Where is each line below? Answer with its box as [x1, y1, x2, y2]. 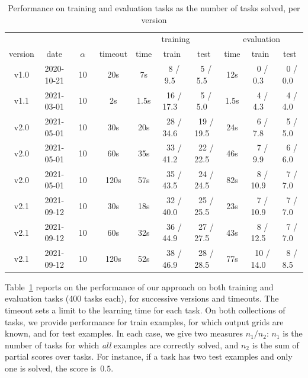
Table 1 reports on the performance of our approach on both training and [5, 280, 274, 293]
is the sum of [252, 338, 299, 351]
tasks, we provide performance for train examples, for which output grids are [5, 315, 284, 328]
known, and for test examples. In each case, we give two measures [5, 327, 243, 339]
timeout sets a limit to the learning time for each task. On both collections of [5, 304, 285, 316]
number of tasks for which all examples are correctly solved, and [5, 338, 239, 351]
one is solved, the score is [5, 362, 97, 374]
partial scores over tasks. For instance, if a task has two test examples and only [5, 350, 293, 363]
